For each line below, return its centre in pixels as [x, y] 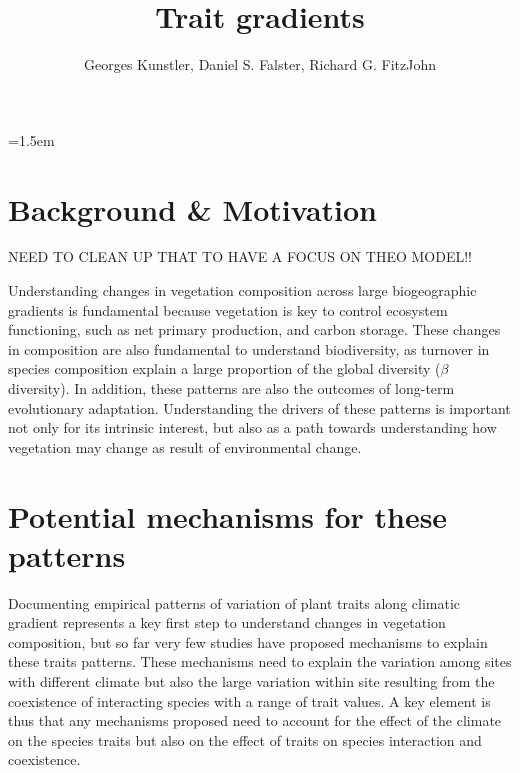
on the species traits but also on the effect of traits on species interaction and [245, 739]
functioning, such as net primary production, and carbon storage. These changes [254, 329]
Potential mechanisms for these [228, 515]
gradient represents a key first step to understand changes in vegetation [227, 622]
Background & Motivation [193, 208]
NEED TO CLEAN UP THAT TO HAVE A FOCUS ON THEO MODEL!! [240, 256]
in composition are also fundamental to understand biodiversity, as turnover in [249, 348]
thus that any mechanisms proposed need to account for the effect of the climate [255, 720]
